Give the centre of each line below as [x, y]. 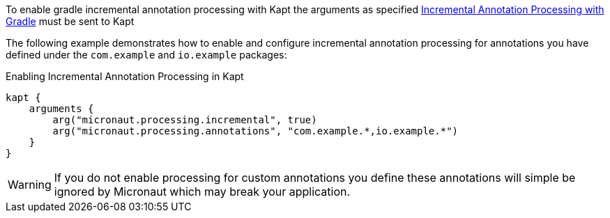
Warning [30, 185]
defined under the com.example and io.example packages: [146, 55]
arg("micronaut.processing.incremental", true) [185, 120]
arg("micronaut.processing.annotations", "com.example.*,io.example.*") [256, 131]
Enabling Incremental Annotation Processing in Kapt [125, 76]
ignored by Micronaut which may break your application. [202, 192]
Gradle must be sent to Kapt [70, 21]
